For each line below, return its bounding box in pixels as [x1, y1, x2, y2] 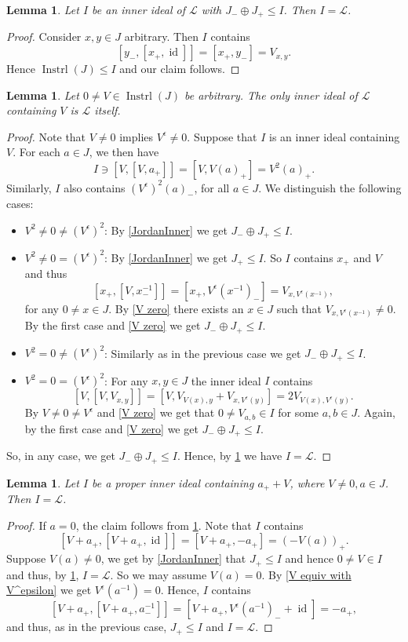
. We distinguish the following [258, 179, 402, 195]
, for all [194, 179, 230, 195]
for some [278, 404, 319, 421]
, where [290, 474, 325, 491]
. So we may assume [110, 566, 207, 582]
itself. [94, 102, 121, 119]
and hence [285, 550, 334, 567]
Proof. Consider [6, 28, 82, 45]
